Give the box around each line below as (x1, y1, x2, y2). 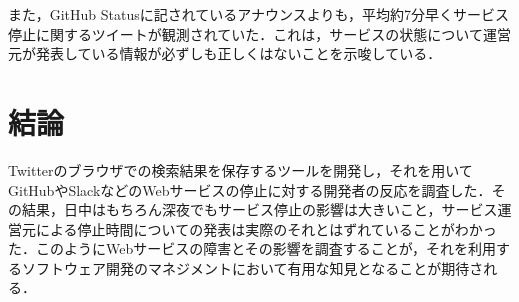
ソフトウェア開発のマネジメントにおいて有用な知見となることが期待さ (21, 257, 484, 278)
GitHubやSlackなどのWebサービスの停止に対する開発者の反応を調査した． (8, 179, 492, 200)
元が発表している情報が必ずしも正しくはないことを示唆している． (8, 43, 442, 64)
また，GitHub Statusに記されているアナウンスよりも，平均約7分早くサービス (8, 4, 509, 24)
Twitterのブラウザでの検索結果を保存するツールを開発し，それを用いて (8, 159, 473, 180)
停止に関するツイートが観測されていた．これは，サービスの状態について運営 (8, 23, 511, 44)
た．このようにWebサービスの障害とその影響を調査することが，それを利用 (8, 238, 496, 259)
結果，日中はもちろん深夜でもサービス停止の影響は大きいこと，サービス (21, 199, 498, 220)
